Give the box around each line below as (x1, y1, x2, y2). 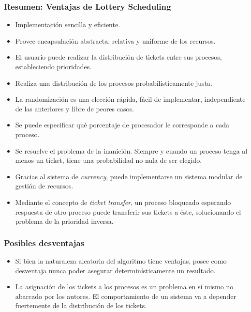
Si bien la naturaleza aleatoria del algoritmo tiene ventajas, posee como (15, 255, 227, 265)
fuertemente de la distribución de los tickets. (15, 300, 147, 311)
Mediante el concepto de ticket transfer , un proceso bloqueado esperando (15, 197, 231, 207)
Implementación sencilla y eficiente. (15, 19, 120, 30)
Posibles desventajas (4, 236, 85, 249)
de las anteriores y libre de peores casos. (15, 103, 134, 113)
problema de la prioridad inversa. (15, 216, 114, 226)
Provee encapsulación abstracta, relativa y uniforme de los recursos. (15, 35, 216, 46)
